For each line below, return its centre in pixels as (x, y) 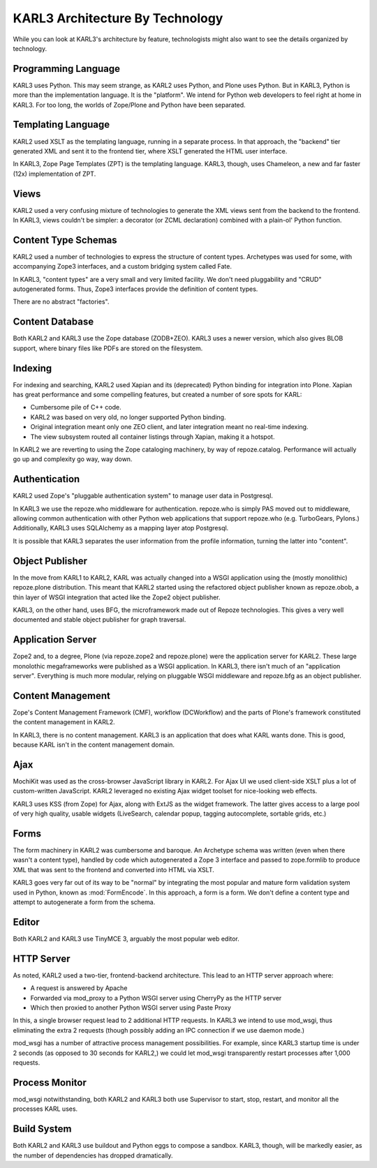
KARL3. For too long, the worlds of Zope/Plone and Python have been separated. (129, 105)
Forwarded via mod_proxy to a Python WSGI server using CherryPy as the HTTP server (156, 998)
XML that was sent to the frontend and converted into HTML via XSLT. (113, 869)
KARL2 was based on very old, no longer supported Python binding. (128, 417)
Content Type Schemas (65, 240)
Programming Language (67, 69)
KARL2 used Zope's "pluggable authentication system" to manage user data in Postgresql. (143, 496)
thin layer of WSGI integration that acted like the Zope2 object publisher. (117, 597)
